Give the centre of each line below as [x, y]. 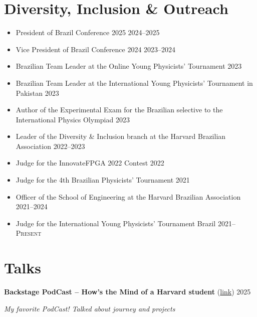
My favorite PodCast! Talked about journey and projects [90, 308]
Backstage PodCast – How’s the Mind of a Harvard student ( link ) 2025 [127, 292]
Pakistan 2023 [37, 93]
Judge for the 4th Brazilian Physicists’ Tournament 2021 [103, 180]
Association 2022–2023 [50, 146]
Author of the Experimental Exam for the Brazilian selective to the [119, 110]
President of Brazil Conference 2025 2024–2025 [88, 32]
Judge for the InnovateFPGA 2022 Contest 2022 [90, 163]
